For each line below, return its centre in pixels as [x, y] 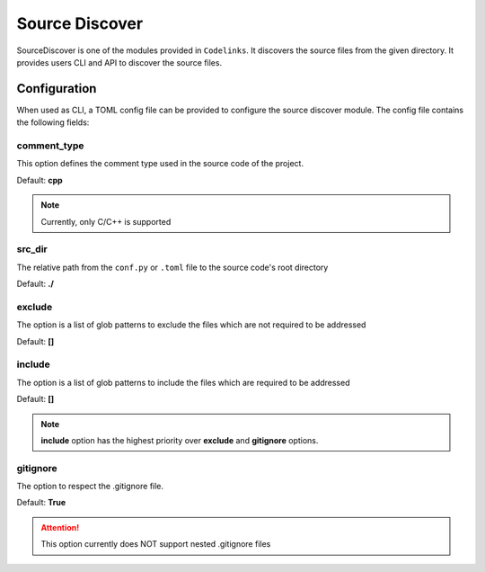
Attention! [60, 527]
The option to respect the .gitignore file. [90, 487]
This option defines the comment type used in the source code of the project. [160, 164]
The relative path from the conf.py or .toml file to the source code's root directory [172, 267]
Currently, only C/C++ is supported [106, 221]
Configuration [57, 89]
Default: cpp [40, 180]
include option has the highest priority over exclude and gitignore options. [180, 440]
